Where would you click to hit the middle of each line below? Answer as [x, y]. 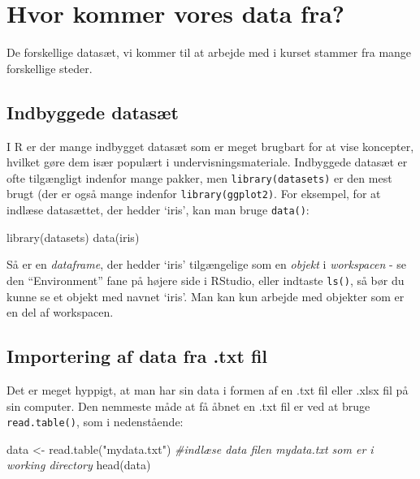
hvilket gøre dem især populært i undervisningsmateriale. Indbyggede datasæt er [207, 162]
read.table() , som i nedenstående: [95, 422]
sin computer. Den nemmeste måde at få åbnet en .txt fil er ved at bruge [188, 406]
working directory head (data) [79, 465]
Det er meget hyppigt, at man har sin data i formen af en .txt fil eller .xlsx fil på [208, 389]
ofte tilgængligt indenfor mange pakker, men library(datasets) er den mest [199, 177]
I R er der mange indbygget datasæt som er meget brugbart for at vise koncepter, [210, 146]
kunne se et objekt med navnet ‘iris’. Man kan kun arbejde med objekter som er [206, 296]
